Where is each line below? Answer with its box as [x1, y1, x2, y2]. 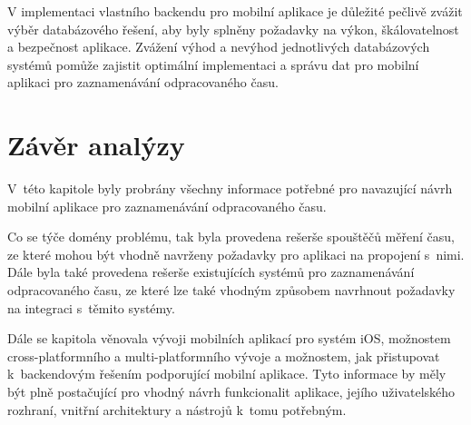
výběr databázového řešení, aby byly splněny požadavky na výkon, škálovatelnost [7, 19, 459, 38]
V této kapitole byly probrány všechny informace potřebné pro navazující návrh [7, 179, 453, 198]
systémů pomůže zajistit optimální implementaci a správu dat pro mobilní [7, 54, 419, 74]
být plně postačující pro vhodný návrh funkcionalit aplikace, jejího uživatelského [7, 382, 456, 401]
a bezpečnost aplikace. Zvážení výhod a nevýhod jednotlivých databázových [7, 37, 430, 56]
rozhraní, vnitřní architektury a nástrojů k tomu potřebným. [7, 400, 347, 419]
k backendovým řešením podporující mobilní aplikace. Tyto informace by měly [7, 364, 446, 383]
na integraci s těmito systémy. [7, 298, 175, 317]
